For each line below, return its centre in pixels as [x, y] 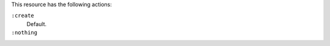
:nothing [24, 33]
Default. [37, 24]
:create [23, 16]
